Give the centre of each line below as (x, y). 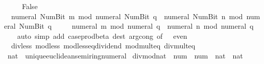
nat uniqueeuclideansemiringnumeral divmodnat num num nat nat (125, 55)
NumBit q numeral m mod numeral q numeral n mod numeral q (136, 26)
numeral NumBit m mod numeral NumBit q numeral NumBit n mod (127, 16)
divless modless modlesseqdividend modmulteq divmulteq (103, 46)
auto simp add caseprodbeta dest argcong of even (102, 36)
